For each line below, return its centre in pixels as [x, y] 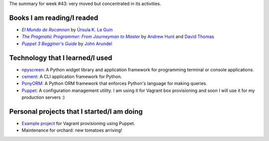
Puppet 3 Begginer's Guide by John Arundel [67, 43]
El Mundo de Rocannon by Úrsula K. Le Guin [67, 29]
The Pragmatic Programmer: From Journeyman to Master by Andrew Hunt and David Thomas [118, 37]
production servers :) [43, 97]
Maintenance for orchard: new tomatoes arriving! [72, 130]
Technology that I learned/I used [61, 58]
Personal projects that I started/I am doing [76, 111]
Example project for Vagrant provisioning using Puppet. [78, 124]
